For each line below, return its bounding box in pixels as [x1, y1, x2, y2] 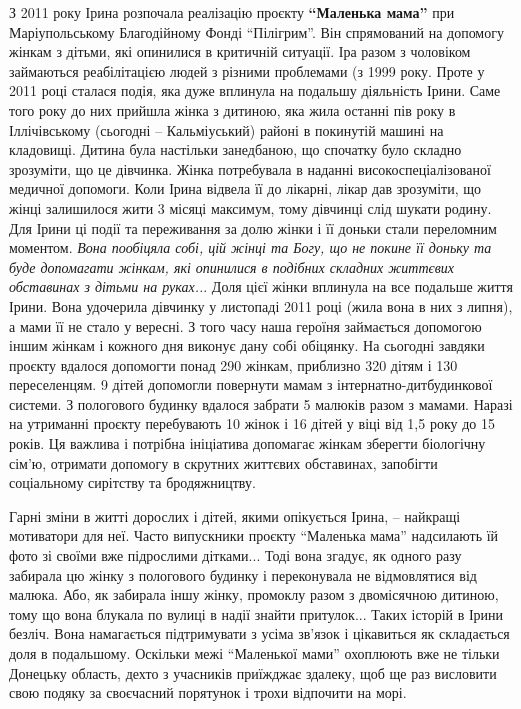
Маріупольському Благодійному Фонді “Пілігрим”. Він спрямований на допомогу [9, 21, 504, 42]
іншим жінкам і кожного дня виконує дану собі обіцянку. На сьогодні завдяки [9, 335, 485, 356]
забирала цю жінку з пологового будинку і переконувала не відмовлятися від [9, 564, 477, 585]
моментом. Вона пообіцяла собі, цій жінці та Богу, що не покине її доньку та [9, 237, 492, 258]
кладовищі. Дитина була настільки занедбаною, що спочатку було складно [9, 139, 462, 160]
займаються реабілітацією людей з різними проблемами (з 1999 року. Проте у [9, 60, 485, 81]
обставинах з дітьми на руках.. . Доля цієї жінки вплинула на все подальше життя [9, 276, 513, 297]
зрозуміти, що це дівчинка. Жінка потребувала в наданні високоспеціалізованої [9, 158, 491, 179]
